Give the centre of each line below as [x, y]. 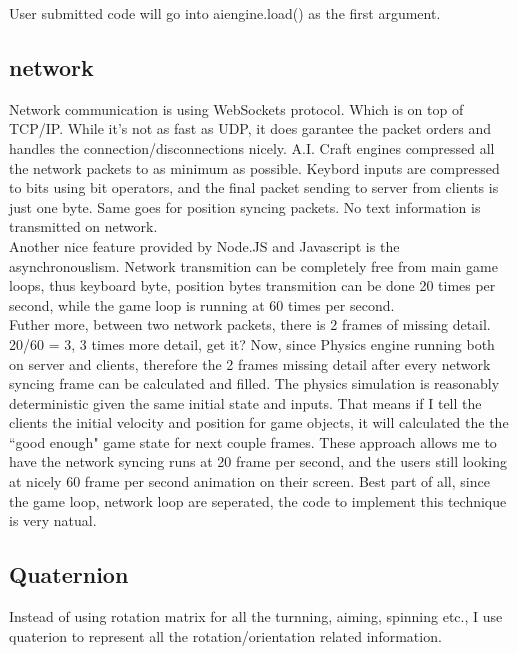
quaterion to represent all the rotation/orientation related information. [225, 635]
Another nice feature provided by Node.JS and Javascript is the [204, 245]
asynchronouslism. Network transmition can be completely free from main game [253, 265]
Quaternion [69, 574]
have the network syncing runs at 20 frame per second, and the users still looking [258, 461]
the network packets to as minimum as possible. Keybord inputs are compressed [254, 167]
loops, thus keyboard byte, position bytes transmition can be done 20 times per [252, 285]
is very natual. [53, 520]
